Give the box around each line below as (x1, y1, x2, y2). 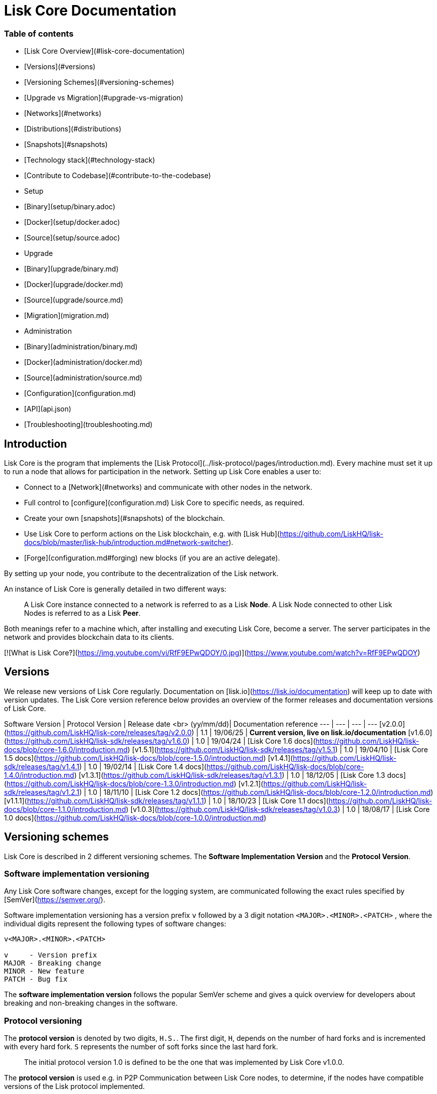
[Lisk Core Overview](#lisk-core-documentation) (24, 47, 185, 56)
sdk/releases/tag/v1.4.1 (4, 762, 80, 771)
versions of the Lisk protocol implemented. (4, 1082, 145, 1091)
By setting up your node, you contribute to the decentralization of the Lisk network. (4, 569, 279, 578)
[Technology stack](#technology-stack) (24, 156, 155, 165)
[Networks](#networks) (24, 109, 102, 118)
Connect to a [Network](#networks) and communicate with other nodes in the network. (24, 482, 312, 491)
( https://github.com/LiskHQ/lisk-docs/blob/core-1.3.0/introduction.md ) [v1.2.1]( (4, 779, 264, 788)
